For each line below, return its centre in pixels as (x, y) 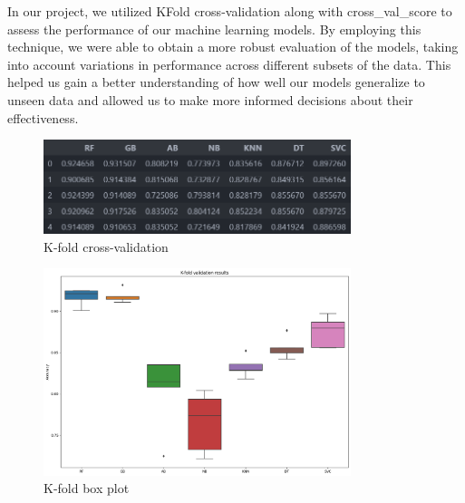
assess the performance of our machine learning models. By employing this (214, 29)
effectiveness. (43, 117)
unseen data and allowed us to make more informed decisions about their (210, 99)
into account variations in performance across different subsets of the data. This (229, 64)
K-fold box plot (87, 488)
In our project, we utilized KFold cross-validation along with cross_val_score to (230, 11)
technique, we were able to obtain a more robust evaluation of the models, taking (233, 47)
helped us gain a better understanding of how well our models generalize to (216, 82)
